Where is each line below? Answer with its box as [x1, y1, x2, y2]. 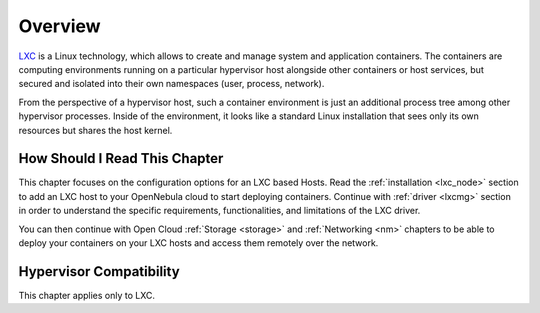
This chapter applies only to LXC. [18, 289, 155, 301]
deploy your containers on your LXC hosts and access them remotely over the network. [18, 236, 379, 249]
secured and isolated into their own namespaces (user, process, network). [18, 78, 325, 90]
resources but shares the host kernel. [18, 124, 173, 136]
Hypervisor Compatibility [18, 263, 180, 280]
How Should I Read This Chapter [18, 150, 224, 167]
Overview [18, 15, 101, 37]
